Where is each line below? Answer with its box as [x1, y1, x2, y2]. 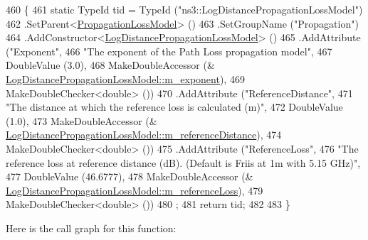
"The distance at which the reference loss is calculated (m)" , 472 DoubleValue [6, 99, 343, 114]
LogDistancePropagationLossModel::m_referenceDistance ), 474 [6, 127, 282, 142]
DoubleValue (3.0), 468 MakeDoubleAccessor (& [6, 58, 215, 72]
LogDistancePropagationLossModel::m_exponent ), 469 [6, 71, 245, 86]
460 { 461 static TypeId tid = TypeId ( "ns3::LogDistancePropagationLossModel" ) [6, 2, 363, 16]
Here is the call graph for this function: [6, 220, 177, 235]
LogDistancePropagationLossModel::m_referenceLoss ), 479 [6, 182, 263, 197]
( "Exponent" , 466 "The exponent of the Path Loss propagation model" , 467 [6, 43, 332, 58]
